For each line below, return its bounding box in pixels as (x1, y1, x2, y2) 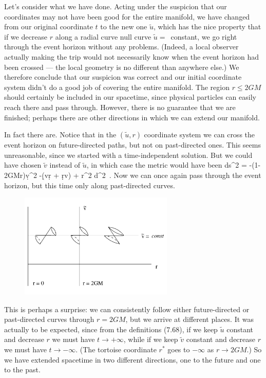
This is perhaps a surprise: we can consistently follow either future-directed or (4, 303, 250, 314)
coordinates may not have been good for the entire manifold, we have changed (4, 11, 250, 22)
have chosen (4, 159, 42, 170)
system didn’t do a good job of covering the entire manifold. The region (4, 81, 230, 92)
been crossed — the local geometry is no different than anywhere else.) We (4, 61, 239, 72)
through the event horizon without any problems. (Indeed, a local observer (4, 41, 239, 52)
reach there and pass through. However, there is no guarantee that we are (4, 101, 236, 112)
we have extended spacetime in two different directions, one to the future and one (4, 354, 261, 365)
